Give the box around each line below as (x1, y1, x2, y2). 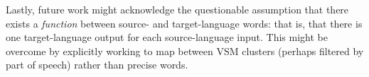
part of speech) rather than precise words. (6, 57, 188, 72)
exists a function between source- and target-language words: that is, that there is (6, 16, 363, 30)
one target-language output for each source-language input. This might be (6, 30, 328, 45)
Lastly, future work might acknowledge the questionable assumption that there (6, 2, 349, 16)
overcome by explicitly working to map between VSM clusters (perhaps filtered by (6, 43, 364, 58)
